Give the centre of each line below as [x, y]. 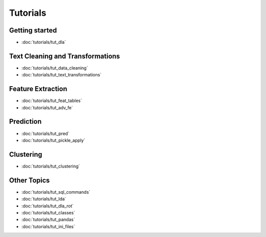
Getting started [33, 30]
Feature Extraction [38, 89]
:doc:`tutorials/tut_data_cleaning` [55, 68]
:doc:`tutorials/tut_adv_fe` [47, 107]
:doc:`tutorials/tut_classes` [48, 212]
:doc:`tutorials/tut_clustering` [51, 166]
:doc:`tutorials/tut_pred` [45, 134]
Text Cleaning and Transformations [65, 56]
